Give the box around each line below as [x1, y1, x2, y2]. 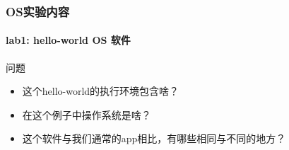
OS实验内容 [6, 2, 70, 20]
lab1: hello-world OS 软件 [6, 33, 131, 47]
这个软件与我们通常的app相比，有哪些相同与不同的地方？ [22, 131, 286, 146]
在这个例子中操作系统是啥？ [22, 107, 151, 122]
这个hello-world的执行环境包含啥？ [22, 83, 179, 98]
